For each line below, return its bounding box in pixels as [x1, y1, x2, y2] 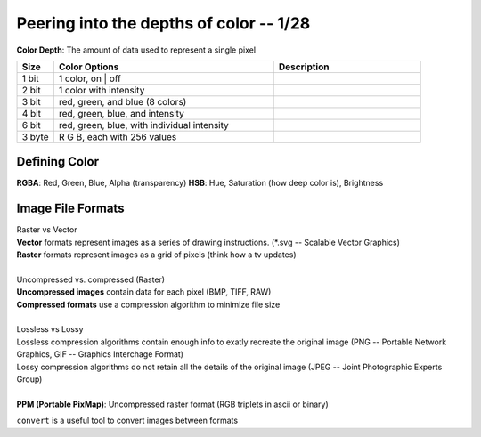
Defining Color [16, 154, 100, 169]
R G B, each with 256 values [58, 130, 177, 142]
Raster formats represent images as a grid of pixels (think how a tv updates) [16, 249, 298, 260]
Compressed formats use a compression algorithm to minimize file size [16, 299, 281, 310]
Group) [16, 374, 43, 384]
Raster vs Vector [16, 224, 77, 235]
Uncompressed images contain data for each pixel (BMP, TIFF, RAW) [16, 287, 272, 297]
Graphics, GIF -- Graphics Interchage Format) [16, 349, 184, 360]
